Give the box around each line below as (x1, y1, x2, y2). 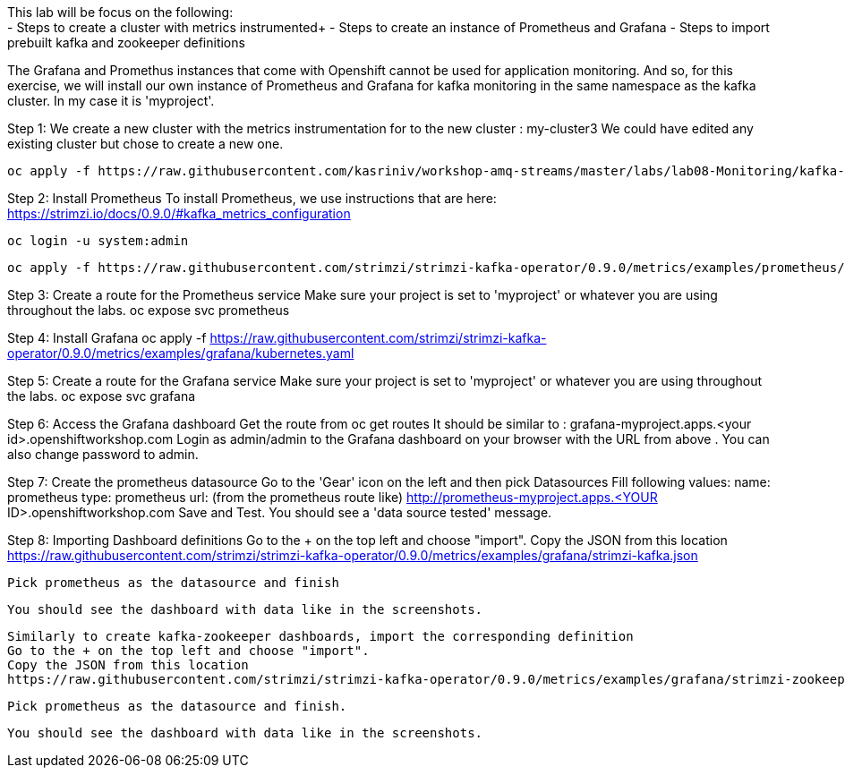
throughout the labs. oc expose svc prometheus (7, 302, 290, 318)
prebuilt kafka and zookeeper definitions (7, 35, 245, 50)
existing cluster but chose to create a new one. (7, 136, 284, 151)
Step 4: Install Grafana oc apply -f (7, 330, 207, 345)
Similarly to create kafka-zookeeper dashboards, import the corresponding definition (7, 629, 634, 643)
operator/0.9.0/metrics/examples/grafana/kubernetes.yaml (7, 345, 354, 361)
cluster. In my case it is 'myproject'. (7, 93, 215, 108)
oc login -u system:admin (7, 234, 189, 248)
